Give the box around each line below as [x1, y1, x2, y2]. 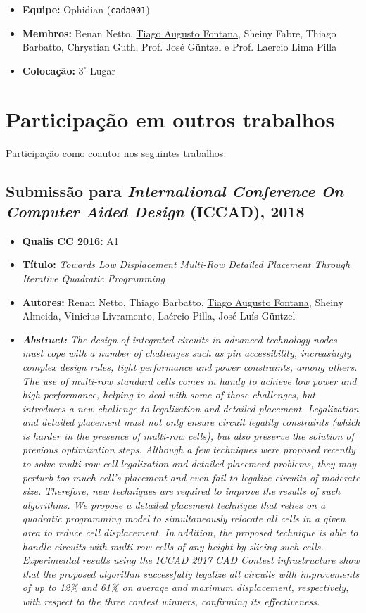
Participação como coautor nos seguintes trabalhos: [6, 145, 227, 160]
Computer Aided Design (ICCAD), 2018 [6, 200, 305, 222]
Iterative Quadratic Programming [22, 270, 165, 285]
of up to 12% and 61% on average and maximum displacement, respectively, [22, 580, 349, 595]
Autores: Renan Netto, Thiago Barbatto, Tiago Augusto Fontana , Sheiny [22, 294, 343, 309]
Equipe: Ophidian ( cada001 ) [22, 2, 150, 16]
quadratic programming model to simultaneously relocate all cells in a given [22, 511, 346, 526]
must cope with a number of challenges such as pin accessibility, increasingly [22, 346, 351, 360]
